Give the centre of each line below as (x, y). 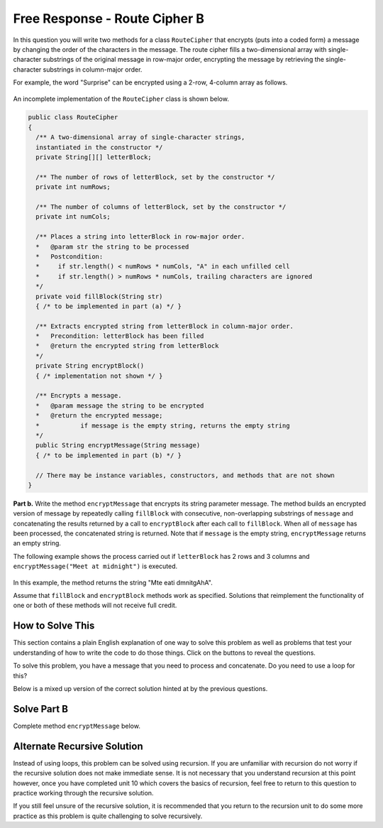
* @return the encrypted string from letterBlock (127, 346)
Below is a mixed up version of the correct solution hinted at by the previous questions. (140, 688)
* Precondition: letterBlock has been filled (120, 336)
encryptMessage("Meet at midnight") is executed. (95, 566)
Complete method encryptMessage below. (77, 726)
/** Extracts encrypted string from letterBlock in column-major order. (165, 326)
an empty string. (37, 543)
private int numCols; (73, 217)
